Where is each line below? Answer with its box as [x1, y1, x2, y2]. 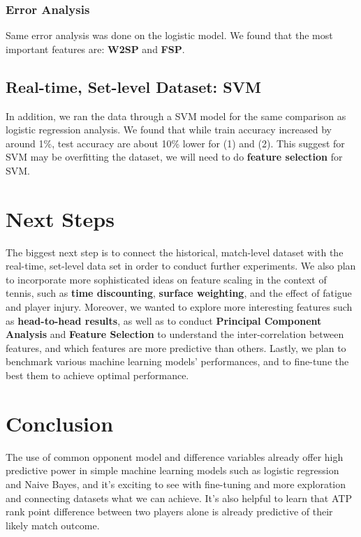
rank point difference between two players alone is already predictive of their [6, 504, 333, 519]
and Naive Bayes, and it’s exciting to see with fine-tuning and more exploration [6, 476, 346, 491]
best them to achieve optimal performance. [6, 368, 189, 383]
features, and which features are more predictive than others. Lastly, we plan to [6, 340, 346, 355]
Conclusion [6, 409, 114, 437]
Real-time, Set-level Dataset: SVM [6, 75, 261, 97]
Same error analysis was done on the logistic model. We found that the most [6, 28, 333, 43]
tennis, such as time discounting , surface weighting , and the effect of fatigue [6, 286, 352, 300]
